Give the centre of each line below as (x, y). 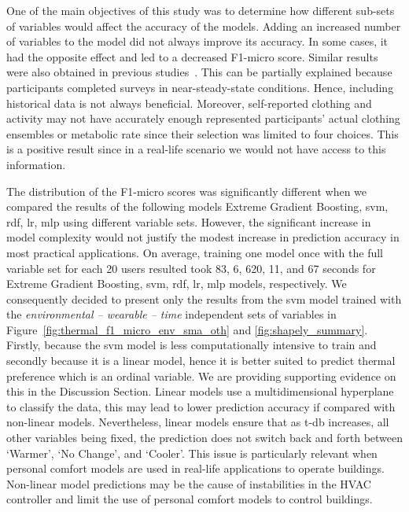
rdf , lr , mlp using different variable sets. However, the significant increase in (189, 221)
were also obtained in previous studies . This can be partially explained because (199, 72)
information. (36, 164)
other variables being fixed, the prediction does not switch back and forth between (205, 438)
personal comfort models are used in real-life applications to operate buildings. (195, 468)
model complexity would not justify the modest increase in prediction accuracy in (203, 237)
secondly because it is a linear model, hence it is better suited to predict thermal (201, 361)
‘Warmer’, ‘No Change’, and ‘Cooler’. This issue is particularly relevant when (192, 453)
